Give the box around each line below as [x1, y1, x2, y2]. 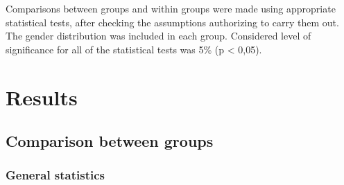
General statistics [6, 166, 105, 184]
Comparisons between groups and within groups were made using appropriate [6, 1, 336, 15]
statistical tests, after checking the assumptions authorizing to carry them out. [6, 15, 339, 29]
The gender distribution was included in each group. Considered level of [6, 28, 311, 43]
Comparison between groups [6, 130, 214, 152]
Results [6, 82, 78, 111]
